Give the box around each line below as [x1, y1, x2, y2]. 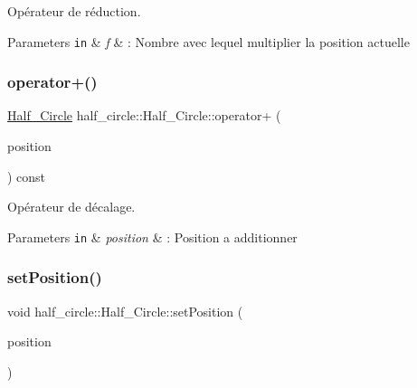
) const [7, 166, 46, 185]
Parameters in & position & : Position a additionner [7, 227, 298, 246]
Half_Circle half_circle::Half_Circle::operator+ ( [7, 106, 281, 125]
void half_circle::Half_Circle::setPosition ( [7, 301, 243, 320]
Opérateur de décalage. [7, 197, 136, 216]
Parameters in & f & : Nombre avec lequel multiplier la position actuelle [7, 32, 410, 51]
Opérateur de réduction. [7, 2, 141, 20]
